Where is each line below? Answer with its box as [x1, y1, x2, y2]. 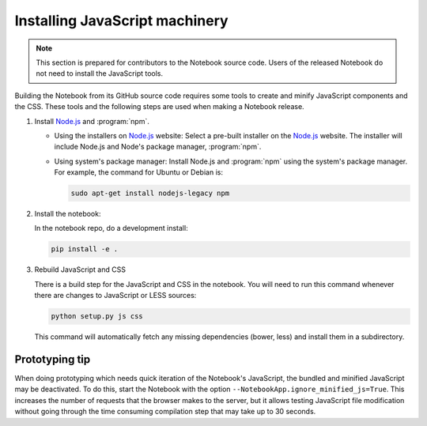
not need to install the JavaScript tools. [36, 69, 164, 78]
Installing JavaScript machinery [14, 12, 229, 29]
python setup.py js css [51, 312, 144, 321]
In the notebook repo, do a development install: [34, 224, 189, 233]
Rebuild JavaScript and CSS [34, 265, 127, 274]
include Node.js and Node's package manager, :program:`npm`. [54, 142, 262, 152]
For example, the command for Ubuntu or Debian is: [54, 168, 223, 177]
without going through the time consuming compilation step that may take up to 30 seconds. [14, 407, 316, 417]
